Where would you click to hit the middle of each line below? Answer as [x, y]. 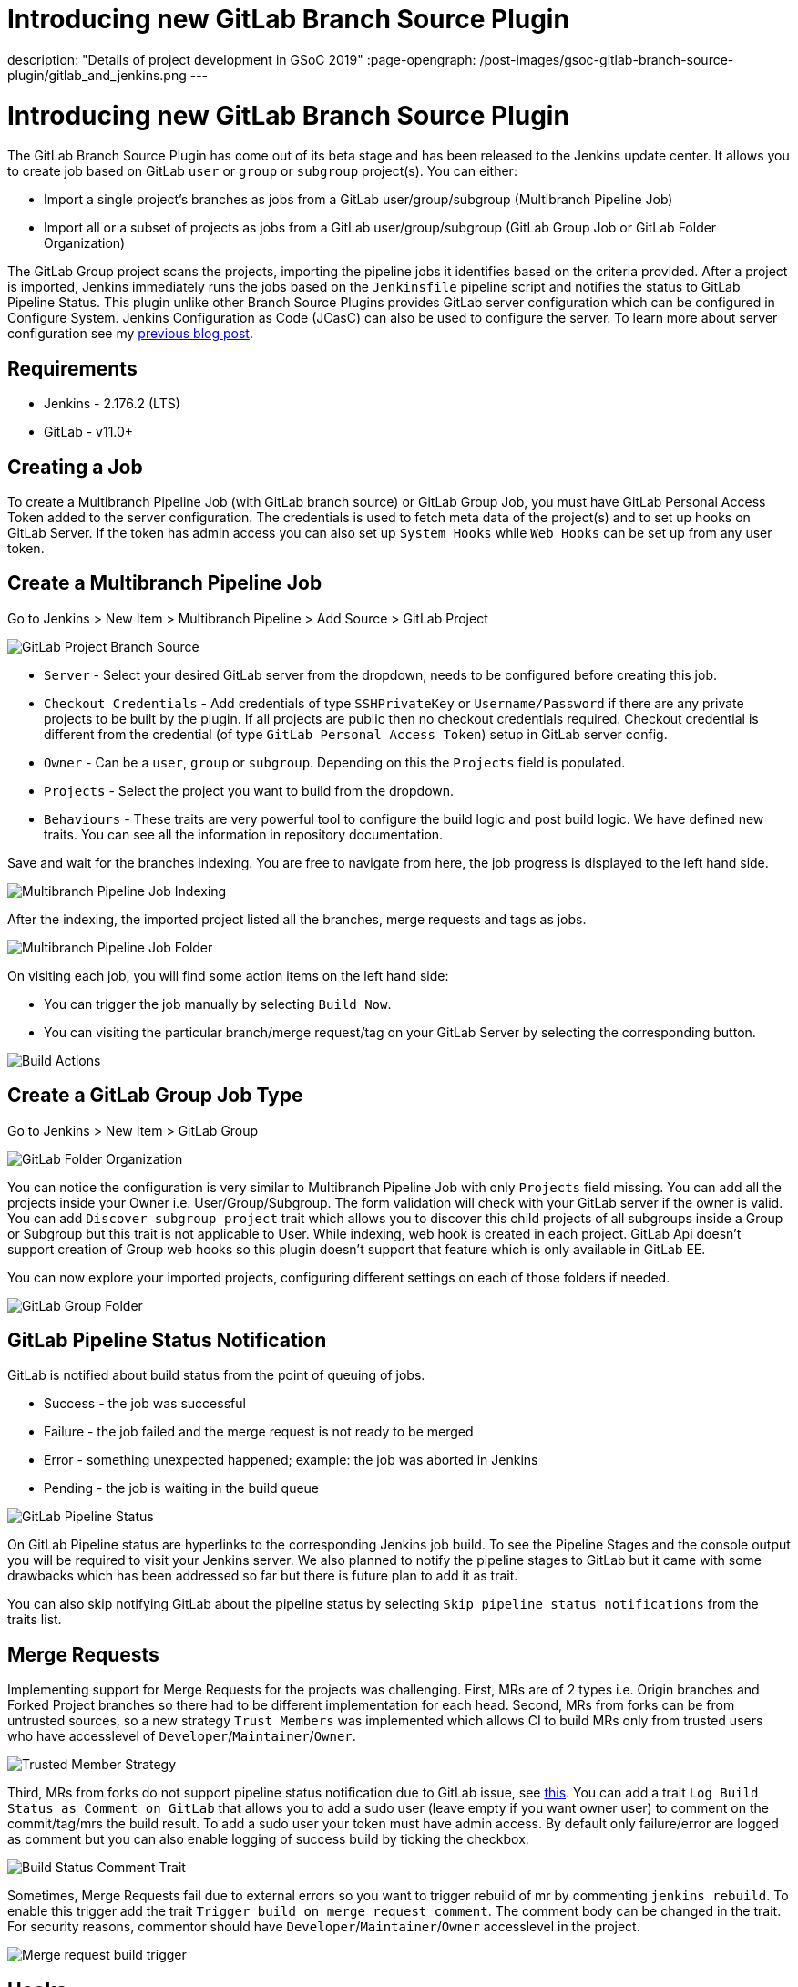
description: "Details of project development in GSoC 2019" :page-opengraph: [242, 59]
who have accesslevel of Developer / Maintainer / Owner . [182, 1736]
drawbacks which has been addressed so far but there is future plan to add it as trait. [263, 1576]
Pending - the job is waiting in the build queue [182, 1488]
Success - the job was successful [145, 1404]
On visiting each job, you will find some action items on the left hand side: [228, 975]
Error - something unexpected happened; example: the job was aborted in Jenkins [291, 1460]
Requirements [72, 368]
